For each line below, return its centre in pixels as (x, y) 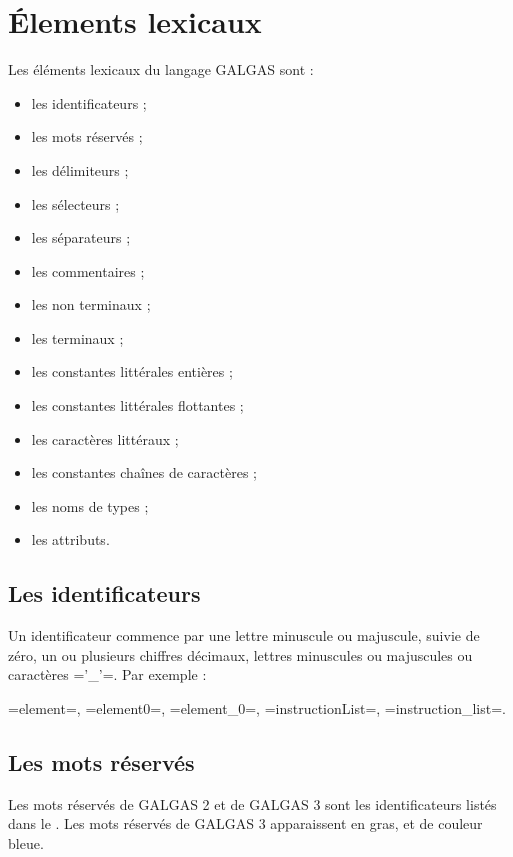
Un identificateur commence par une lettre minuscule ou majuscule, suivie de (244, 635)
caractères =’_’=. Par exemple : (107, 674)
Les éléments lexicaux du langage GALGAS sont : (161, 69)
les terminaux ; (77, 337)
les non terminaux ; (91, 304)
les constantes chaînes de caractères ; (144, 472)
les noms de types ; (90, 505)
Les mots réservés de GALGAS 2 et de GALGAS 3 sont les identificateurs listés (252, 803)
